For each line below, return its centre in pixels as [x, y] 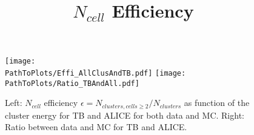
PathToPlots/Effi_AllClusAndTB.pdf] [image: [95, 74]
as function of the [217, 103]
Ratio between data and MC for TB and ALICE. [96, 127]
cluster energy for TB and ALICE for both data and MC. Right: [125, 115]
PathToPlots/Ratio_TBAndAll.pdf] [72, 83]
